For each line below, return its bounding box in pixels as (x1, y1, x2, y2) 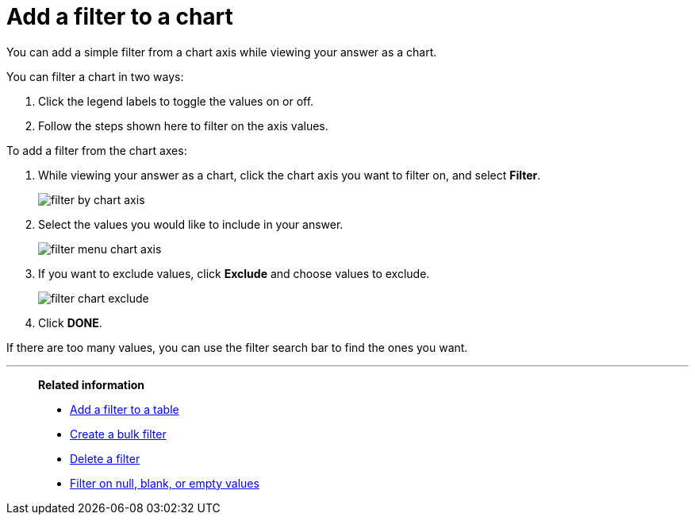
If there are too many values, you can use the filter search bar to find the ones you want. (6, 340, 468, 354)
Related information (38, 377, 145, 392)
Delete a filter (70, 451, 140, 465)
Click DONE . (38, 315, 102, 330)
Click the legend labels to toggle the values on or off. (38, 94, 314, 108)
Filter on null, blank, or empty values (70, 476, 259, 490)
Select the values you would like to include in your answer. (38, 217, 344, 231)
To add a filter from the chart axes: (6, 143, 187, 157)
